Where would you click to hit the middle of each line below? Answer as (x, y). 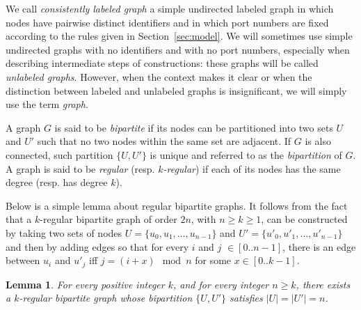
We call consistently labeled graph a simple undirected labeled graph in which (170, 8)
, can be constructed (304, 219)
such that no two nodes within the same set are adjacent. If (164, 141)
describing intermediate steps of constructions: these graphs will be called (162, 63)
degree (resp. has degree (57, 182)
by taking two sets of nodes (64, 232)
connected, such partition (59, 154)
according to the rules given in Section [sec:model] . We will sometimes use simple (179, 36)
